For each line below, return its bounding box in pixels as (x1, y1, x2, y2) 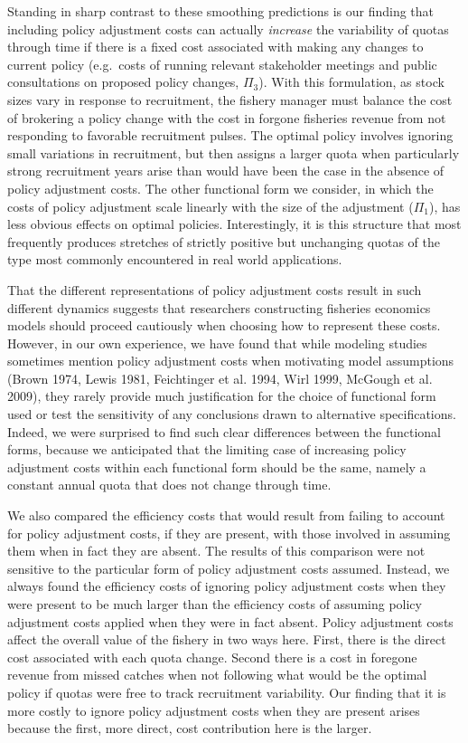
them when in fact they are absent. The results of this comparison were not (7, 541, 426, 560)
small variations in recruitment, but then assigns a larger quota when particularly (7, 143, 460, 162)
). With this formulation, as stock (258, 72, 445, 91)
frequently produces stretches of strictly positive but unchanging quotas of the (7, 232, 440, 251)
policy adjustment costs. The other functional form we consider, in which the (7, 178, 434, 197)
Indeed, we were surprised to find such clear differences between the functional (7, 422, 441, 441)
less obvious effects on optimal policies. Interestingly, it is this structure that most (7, 214, 462, 233)
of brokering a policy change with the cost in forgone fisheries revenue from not (7, 108, 446, 127)
